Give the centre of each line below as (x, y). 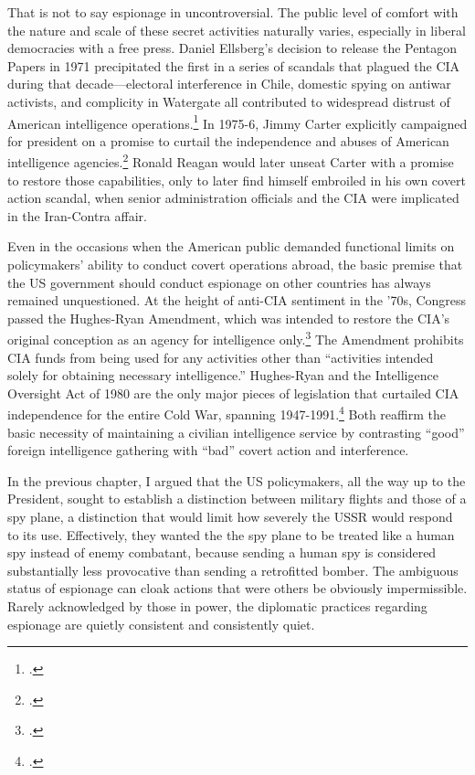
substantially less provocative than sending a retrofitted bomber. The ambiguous (233, 570)
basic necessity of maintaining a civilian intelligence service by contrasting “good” (236, 432)
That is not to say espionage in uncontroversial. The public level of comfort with (233, 12)
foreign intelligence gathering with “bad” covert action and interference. (208, 450)
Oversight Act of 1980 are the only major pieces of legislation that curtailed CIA (233, 393)
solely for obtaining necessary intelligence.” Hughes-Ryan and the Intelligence (223, 375)
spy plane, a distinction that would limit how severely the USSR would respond (230, 517)
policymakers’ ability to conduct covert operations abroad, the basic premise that (235, 265)
